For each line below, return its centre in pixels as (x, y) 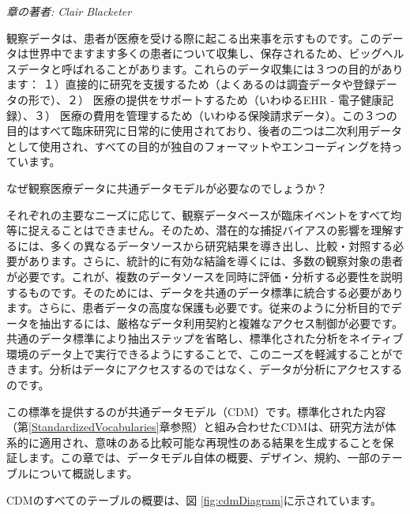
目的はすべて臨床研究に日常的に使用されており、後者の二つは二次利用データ (205, 131)
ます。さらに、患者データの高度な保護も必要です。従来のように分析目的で (199, 308)
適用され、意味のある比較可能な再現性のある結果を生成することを (211, 442)
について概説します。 (83, 473)
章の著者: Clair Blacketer (69, 11)
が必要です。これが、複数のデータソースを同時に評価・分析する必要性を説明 (205, 276)
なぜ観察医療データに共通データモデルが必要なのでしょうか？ (167, 188)
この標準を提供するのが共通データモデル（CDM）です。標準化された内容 (196, 411)
